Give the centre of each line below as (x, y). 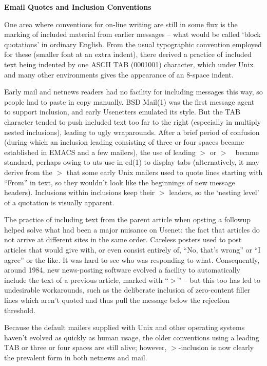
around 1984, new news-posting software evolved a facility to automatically (122, 270)
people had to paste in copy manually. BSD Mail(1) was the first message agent (129, 101)
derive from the (28, 172)
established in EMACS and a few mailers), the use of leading (100, 152)
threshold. (20, 310)
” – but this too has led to (219, 280)
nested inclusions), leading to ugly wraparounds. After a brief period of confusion (132, 132)
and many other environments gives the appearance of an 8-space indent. (119, 74)
